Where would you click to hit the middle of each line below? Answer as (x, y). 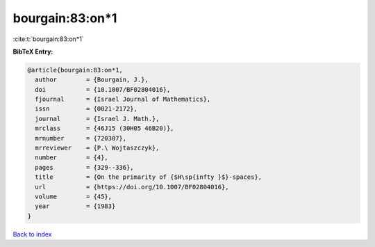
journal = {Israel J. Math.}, (97, 119)
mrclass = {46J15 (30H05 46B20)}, (105, 128)
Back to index (32, 234)
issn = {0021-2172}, (86, 109)
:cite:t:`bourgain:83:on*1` (48, 39)
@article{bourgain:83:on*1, (75, 70)
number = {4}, (72, 158)
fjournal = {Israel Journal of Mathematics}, (123, 99)
